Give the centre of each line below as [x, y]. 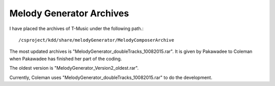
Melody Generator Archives [69, 13]
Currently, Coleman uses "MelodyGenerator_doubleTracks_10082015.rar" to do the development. [111, 77]
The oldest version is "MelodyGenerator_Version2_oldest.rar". [74, 68]
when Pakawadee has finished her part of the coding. [66, 59]
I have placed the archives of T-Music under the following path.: [76, 28]
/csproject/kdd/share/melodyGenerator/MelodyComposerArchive [96, 40]
